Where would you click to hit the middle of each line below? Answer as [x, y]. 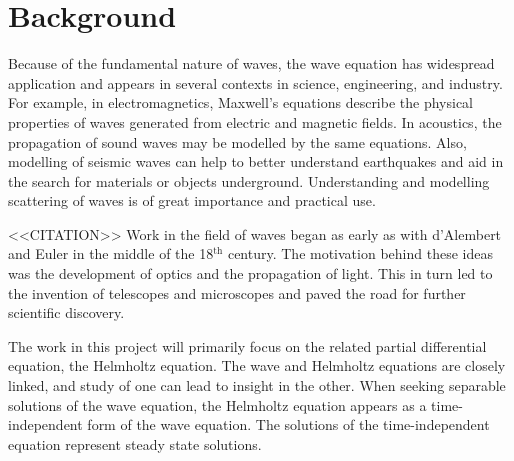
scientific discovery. [66, 312]
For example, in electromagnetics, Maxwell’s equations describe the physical [241, 102]
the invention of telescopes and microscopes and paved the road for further [237, 292]
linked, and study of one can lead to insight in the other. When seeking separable [257, 385]
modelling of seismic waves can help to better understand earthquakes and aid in [256, 161]
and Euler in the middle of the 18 [111, 253]
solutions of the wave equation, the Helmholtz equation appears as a [217, 404]
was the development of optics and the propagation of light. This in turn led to [250, 273]
